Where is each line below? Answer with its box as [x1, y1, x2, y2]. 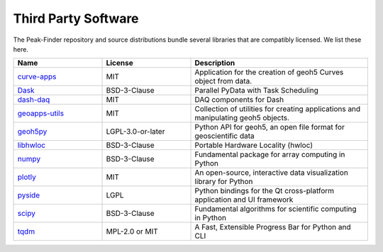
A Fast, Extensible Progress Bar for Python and [194, 222, 351, 232]
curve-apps [17, 71, 57, 81]
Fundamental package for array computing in [194, 149, 345, 159]
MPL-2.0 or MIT [106, 227, 159, 236]
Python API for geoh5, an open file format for [194, 122, 345, 132]
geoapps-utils [17, 108, 64, 118]
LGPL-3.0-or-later [106, 127, 165, 137]
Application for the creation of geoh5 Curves [194, 67, 344, 77]
